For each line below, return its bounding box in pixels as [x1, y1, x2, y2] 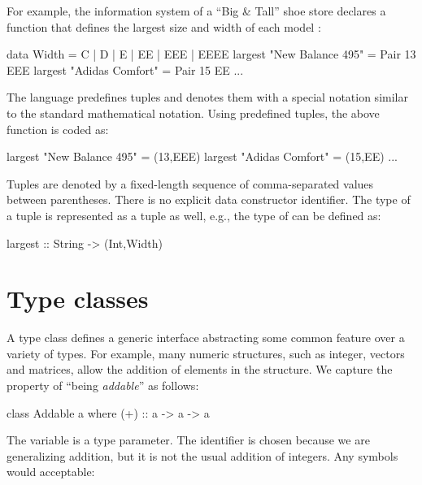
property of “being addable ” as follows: [7, 377, 199, 394]
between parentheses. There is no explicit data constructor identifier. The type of [7, 191, 411, 208]
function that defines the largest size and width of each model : [7, 18, 321, 35]
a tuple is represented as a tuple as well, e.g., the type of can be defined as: [7, 206, 381, 223]
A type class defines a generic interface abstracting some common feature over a [7, 329, 405, 346]
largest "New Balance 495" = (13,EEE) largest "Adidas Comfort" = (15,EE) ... [7, 148, 398, 165]
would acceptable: [7, 463, 95, 480]
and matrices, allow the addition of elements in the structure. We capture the [7, 361, 393, 378]
